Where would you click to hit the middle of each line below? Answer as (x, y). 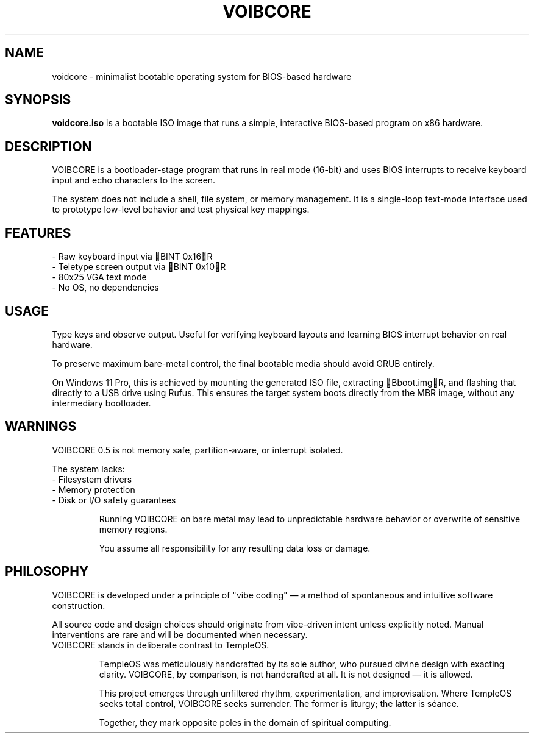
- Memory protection (94, 489)
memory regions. (133, 529)
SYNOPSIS (38, 100)
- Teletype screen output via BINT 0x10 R (139, 267)
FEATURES (38, 233)
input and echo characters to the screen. (134, 180)
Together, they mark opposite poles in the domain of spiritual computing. (245, 722)
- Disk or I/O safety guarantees (114, 500)
